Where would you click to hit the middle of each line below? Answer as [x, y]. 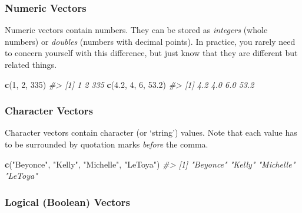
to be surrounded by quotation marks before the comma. [107, 144]
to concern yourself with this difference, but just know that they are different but [151, 53]
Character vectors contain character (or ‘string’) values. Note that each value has [151, 132]
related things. [31, 64]
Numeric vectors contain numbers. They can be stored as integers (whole [136, 30]
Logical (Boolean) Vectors [67, 201]
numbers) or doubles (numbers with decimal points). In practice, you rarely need [150, 41]
